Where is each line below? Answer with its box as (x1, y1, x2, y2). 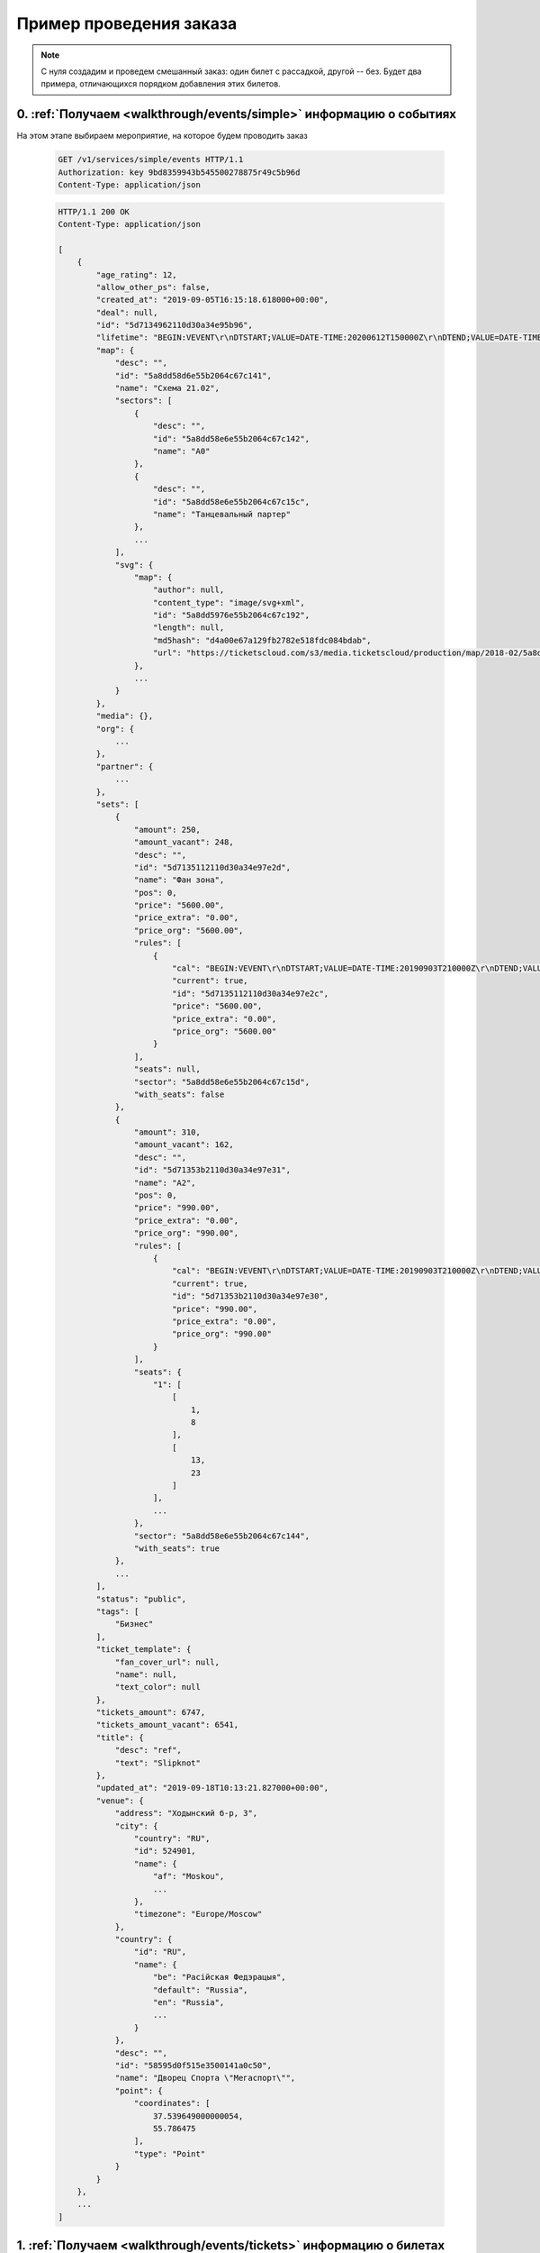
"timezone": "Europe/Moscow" (133, 1909, 263, 1920)
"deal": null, (95, 307, 158, 317)
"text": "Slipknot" (114, 1757, 202, 1768)
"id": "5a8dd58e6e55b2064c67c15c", (153, 497, 310, 506)
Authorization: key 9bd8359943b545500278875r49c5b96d (58, 167, 301, 178)
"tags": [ (95, 1606, 139, 1617)
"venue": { (95, 1795, 144, 1806)
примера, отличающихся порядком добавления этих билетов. (40, 78, 281, 89)
